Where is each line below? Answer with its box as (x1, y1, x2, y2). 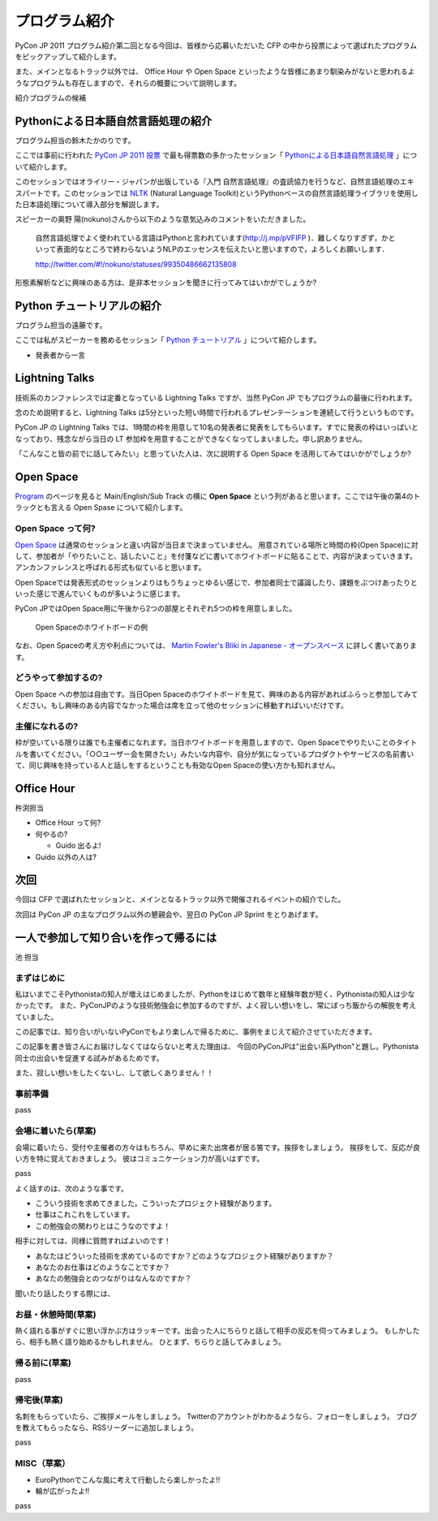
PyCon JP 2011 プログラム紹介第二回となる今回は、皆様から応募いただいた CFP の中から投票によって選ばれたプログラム (15, 41, 418, 50)
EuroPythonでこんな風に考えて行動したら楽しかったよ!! (35, 1475, 221, 1484)
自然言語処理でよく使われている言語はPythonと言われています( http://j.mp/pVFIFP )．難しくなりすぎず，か (35, 232, 389, 243)
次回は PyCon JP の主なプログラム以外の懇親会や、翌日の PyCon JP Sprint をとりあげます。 (15, 910, 323, 919)
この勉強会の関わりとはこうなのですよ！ (35, 1221, 170, 1230)
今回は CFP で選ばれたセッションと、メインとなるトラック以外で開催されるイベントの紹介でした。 (15, 894, 346, 905)
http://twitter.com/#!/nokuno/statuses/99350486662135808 (35, 259, 237, 269)
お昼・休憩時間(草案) (15, 1308, 97, 1320)
